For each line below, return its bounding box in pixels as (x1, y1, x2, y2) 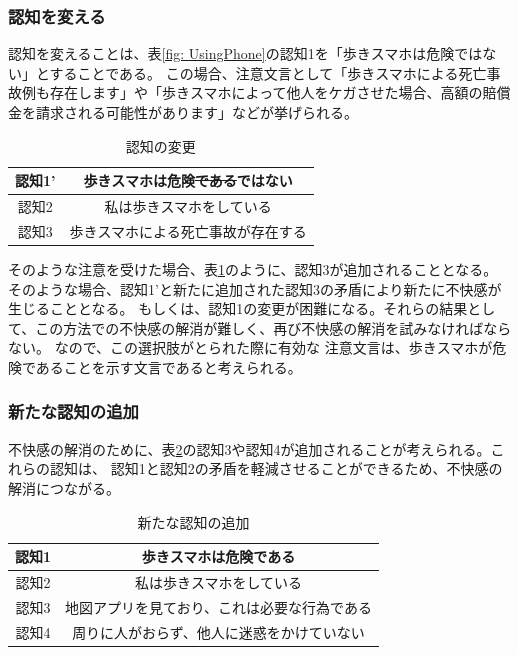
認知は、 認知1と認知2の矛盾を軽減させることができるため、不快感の (49, 458, 503, 479)
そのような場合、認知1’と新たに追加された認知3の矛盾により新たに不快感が (8, 278, 502, 299)
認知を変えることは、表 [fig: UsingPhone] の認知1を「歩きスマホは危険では (8, 43, 483, 64)
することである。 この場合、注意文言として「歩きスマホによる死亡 (49, 62, 487, 83)
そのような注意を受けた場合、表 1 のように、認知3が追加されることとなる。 (8, 258, 498, 279)
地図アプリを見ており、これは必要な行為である (65, 596, 372, 617)
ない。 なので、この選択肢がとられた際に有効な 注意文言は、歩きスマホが (8, 337, 493, 358)
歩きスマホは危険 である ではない (83, 170, 293, 191)
